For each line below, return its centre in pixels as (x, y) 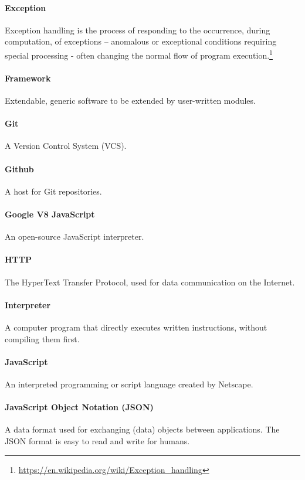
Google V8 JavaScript (50, 214)
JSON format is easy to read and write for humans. (97, 440)
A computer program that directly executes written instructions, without (136, 327)
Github (19, 168)
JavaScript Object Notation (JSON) (79, 407)
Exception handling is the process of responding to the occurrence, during (138, 30)
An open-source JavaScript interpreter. (74, 236)
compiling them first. (42, 338)
